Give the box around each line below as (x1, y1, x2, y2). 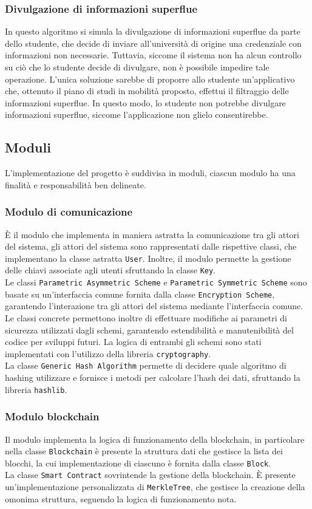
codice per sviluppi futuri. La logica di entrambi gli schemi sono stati (5, 335, 262, 348)
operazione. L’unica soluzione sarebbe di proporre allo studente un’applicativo (5, 72, 295, 85)
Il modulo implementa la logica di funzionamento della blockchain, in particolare (5, 432, 305, 445)
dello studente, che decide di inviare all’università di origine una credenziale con (5, 36, 302, 49)
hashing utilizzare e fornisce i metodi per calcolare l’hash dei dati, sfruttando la (5, 371, 300, 384)
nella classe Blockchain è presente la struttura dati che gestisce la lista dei (5, 445, 283, 457)
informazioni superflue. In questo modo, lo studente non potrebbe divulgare (5, 96, 286, 109)
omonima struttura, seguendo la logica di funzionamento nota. (5, 492, 237, 505)
